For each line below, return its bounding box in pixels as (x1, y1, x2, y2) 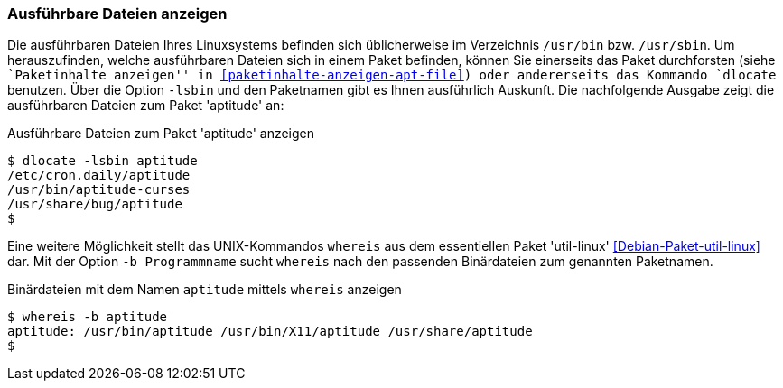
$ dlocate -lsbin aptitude (7, 153, 198, 169)
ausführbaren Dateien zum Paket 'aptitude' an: (7, 97, 284, 114)
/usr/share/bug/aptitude (7, 197, 182, 212)
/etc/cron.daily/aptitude (7, 168, 191, 183)
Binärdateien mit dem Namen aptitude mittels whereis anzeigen (7, 282, 402, 298)
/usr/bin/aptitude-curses (7, 182, 191, 198)
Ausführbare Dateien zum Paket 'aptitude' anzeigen (7, 125, 315, 142)
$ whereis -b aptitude (7, 309, 168, 325)
